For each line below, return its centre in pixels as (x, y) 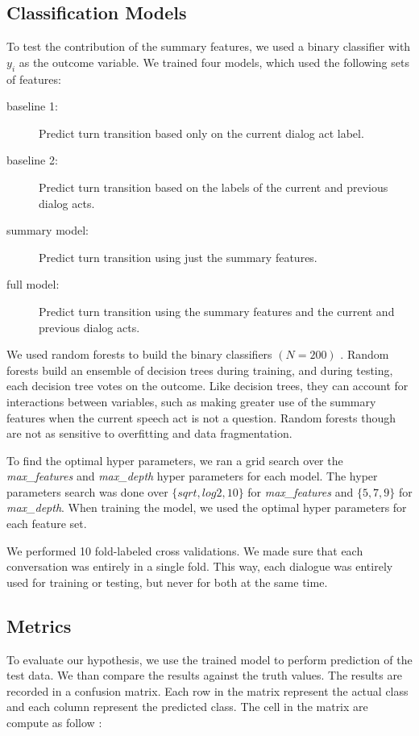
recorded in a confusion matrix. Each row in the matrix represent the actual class (207, 690)
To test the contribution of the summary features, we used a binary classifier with (209, 46)
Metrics (39, 625)
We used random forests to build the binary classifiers (139, 354)
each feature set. (47, 524)
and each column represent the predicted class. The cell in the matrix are (187, 707)
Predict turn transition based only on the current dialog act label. (201, 133)
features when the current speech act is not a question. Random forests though (201, 417)
